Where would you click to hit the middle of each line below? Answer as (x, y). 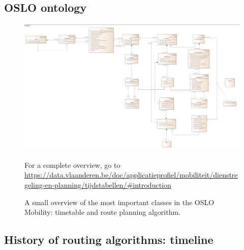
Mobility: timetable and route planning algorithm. (102, 212)
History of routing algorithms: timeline (109, 240)
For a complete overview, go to (72, 165)
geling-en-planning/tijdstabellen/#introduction (98, 185)
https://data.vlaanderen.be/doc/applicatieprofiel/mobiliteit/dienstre (131, 175)
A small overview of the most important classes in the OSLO (119, 202)
